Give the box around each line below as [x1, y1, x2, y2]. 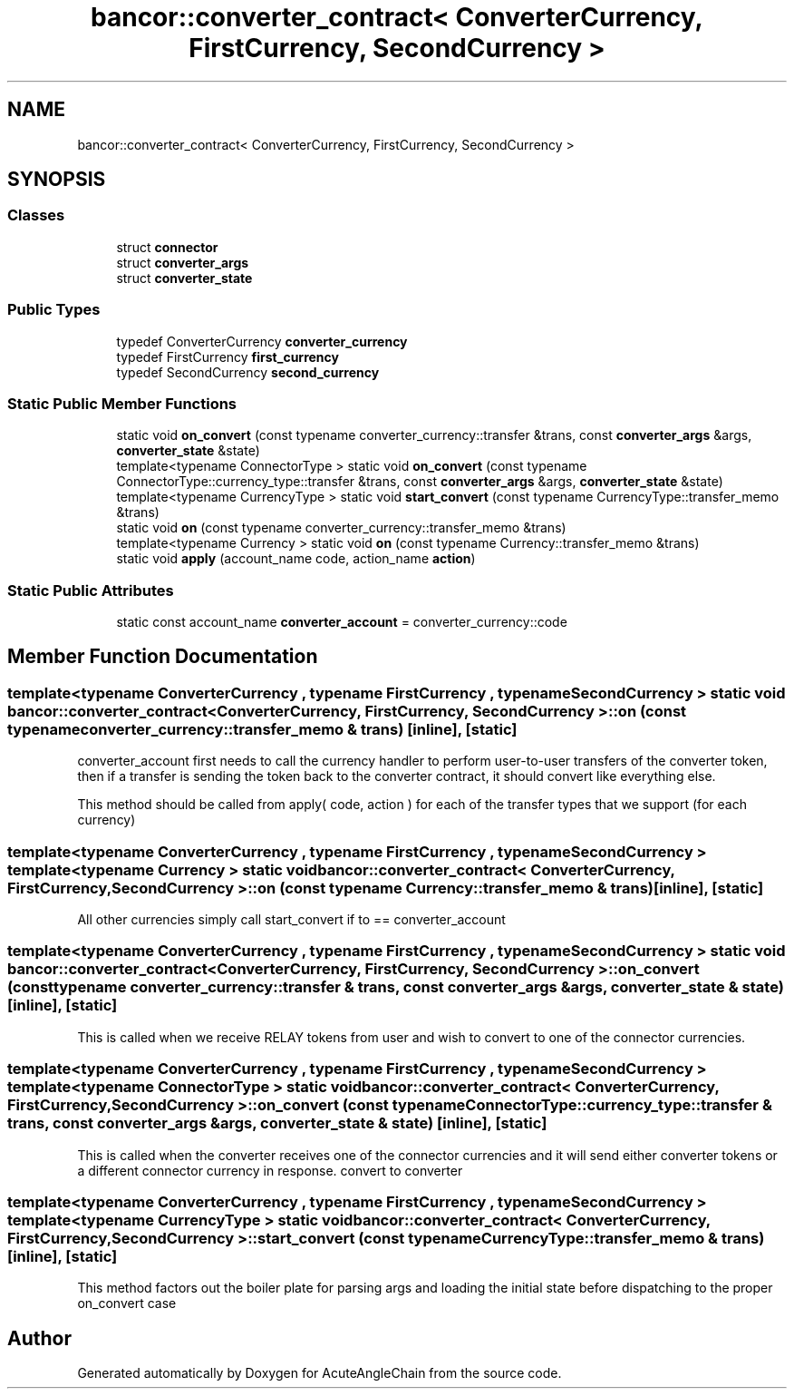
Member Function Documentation [7, 645, 318, 669]
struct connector [116, 239, 218, 255]
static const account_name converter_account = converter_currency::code [116, 614, 567, 630]
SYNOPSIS [7, 168, 106, 191]
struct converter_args [116, 254, 249, 270]
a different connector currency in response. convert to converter [77, 1162, 463, 1178]
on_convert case [77, 1295, 177, 1312]
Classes [7, 206, 65, 225]
